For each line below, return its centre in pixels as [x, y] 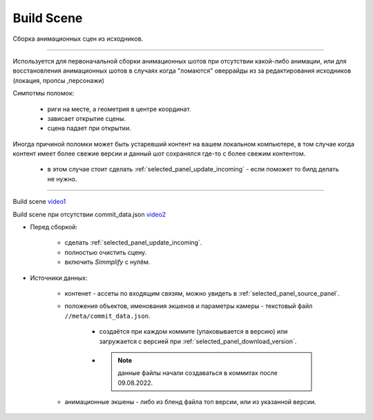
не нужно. [62, 179]
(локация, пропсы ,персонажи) [59, 80]
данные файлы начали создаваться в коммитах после [198, 373]
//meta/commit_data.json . [107, 316]
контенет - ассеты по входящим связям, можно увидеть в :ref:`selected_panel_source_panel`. [202, 293]
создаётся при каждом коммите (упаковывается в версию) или [193, 332]
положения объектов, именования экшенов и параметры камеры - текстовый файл [189, 306]
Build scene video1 [39, 202]
